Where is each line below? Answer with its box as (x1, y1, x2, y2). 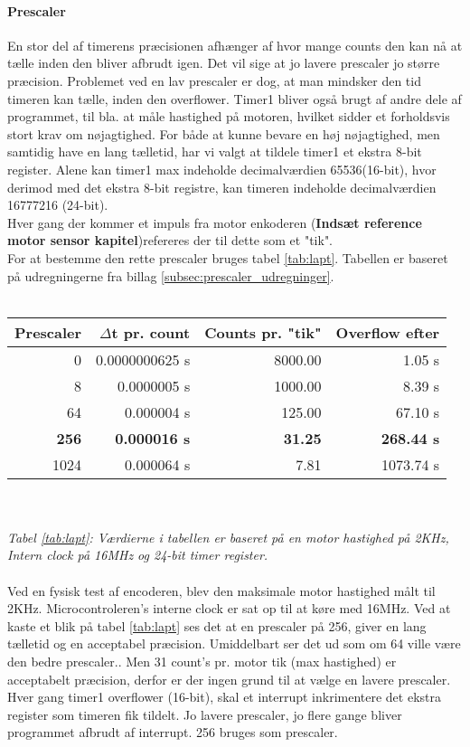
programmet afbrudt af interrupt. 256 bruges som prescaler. (7, 723, 338, 742)
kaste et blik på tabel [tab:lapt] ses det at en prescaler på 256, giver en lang (7, 616, 427, 635)
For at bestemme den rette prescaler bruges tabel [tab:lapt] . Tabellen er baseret (7, 248, 448, 267)
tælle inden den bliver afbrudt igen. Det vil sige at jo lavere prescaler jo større (7, 53, 440, 72)
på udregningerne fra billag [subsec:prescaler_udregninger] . (7, 266, 334, 285)
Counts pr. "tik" (204, 321, 322, 343)
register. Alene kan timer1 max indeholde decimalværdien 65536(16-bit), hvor (7, 159, 437, 178)
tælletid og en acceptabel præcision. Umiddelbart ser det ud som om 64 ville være (7, 634, 461, 653)
